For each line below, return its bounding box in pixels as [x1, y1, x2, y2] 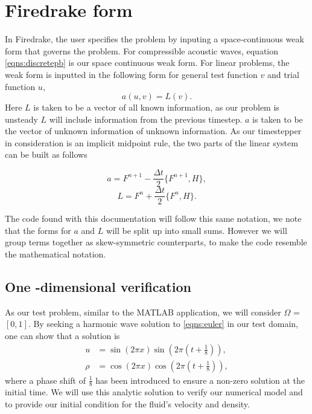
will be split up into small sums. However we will [106, 224, 287, 236]
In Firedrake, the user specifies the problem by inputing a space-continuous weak [5, 33, 304, 45]
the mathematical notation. [5, 247, 106, 260]
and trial [267, 68, 299, 80]
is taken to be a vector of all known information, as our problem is [33, 101, 279, 114]
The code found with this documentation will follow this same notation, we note [5, 212, 302, 225]
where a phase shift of [5, 374, 86, 386]
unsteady [5, 112, 38, 125]
